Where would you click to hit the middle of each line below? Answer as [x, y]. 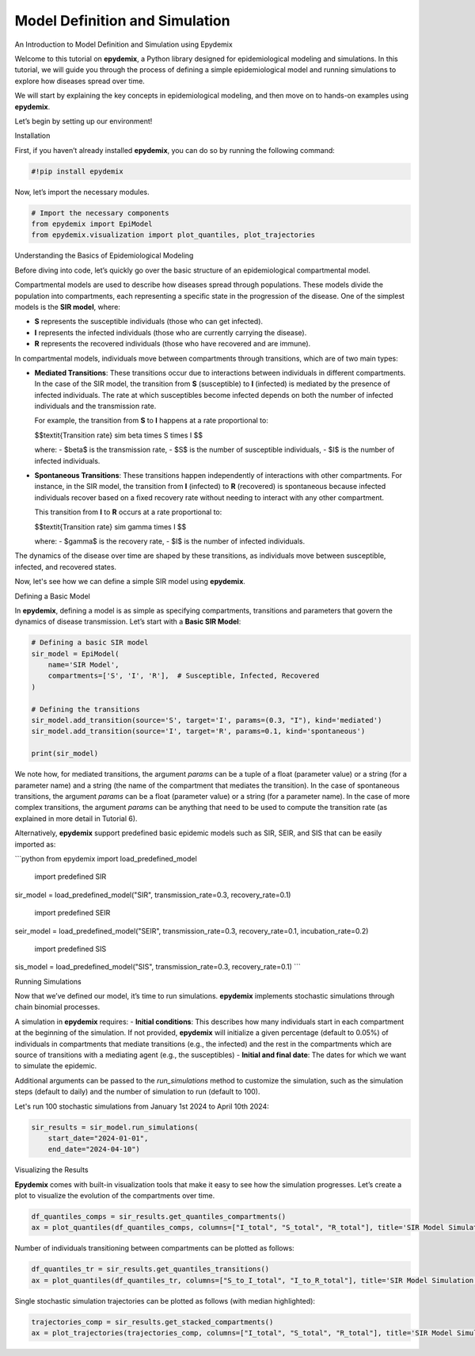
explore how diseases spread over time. [80, 81]
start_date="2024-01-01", [98, 1138]
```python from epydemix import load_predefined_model [106, 858]
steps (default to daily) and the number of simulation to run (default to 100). [137, 1092]
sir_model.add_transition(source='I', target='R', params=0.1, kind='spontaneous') [198, 731]
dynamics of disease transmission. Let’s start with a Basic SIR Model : [128, 621]
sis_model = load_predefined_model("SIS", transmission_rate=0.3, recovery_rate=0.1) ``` [158, 967]
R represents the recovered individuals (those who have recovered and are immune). [173, 344]
